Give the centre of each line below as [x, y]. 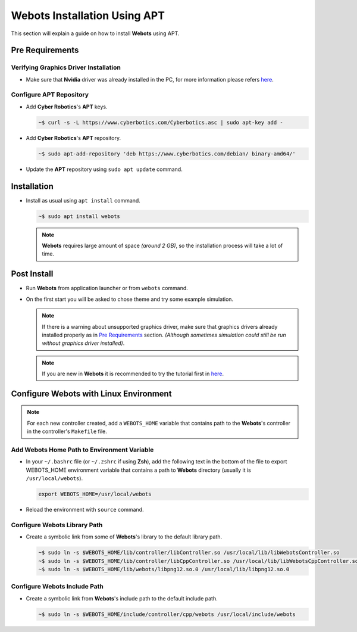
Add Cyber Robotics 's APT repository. [73, 138]
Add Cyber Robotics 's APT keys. [67, 107]
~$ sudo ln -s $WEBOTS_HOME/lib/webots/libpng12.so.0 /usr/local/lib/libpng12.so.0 [164, 569]
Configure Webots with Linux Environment [91, 393]
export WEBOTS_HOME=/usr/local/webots [95, 494]
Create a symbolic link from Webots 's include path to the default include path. [122, 598]
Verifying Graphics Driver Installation [66, 67]
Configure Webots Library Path [57, 525]
